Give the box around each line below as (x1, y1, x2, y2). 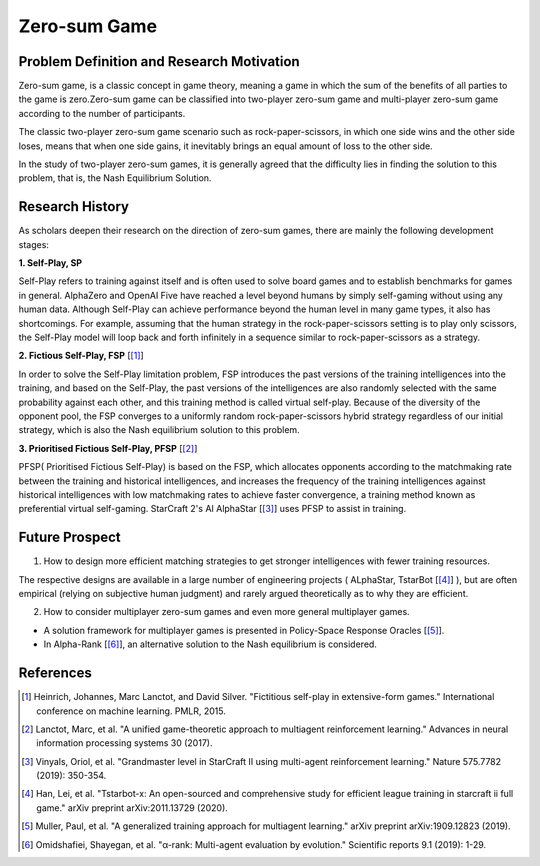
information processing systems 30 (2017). (36, 737, 213, 749)
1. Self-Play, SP (18, 257, 83, 269)
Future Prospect (18, 529, 122, 546)
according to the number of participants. (18, 107, 186, 119)
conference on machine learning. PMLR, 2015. (36, 705, 227, 717)
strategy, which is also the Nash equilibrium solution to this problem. (18, 424, 300, 436)
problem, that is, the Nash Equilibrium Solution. (18, 172, 212, 184)
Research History (18, 198, 130, 215)
